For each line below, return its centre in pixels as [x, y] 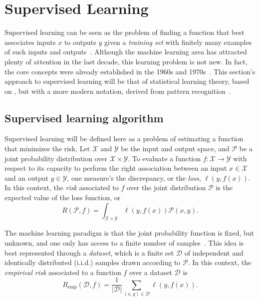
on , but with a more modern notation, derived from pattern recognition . [118, 91]
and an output [26, 177]
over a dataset [150, 272]
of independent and [214, 252]
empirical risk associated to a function [63, 272]
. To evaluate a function [164, 158]
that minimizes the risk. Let [47, 149]
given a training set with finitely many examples [178, 42]
